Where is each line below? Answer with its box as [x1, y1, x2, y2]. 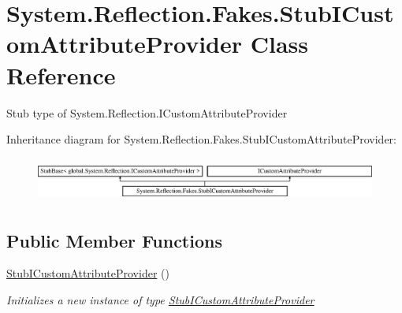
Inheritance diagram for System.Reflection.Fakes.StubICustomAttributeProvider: [6, 131, 396, 147]
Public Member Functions [6, 228, 222, 252]
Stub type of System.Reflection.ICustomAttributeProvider [6, 104, 288, 121]
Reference [6, 58, 116, 91]
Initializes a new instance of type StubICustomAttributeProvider [6, 291, 315, 307]
